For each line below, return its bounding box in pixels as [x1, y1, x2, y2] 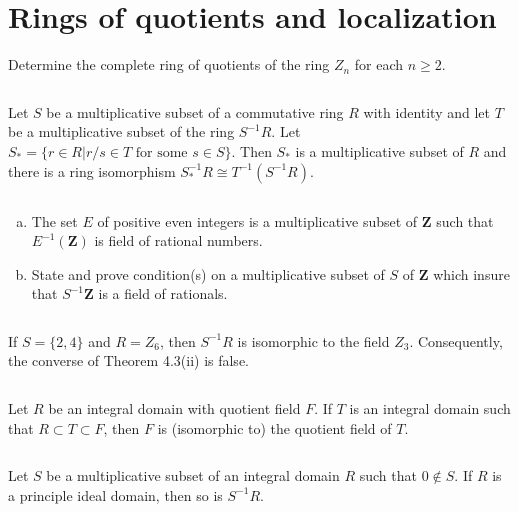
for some [135, 145, 188, 160]
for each [354, 54, 404, 75]
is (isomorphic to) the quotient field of [157, 417, 392, 438]
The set [31, 210, 78, 231]
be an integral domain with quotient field [48, 398, 301, 419]
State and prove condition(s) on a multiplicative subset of [31, 263, 385, 284]
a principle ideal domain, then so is [8, 484, 223, 505]
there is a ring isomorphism [8, 160, 176, 181]
